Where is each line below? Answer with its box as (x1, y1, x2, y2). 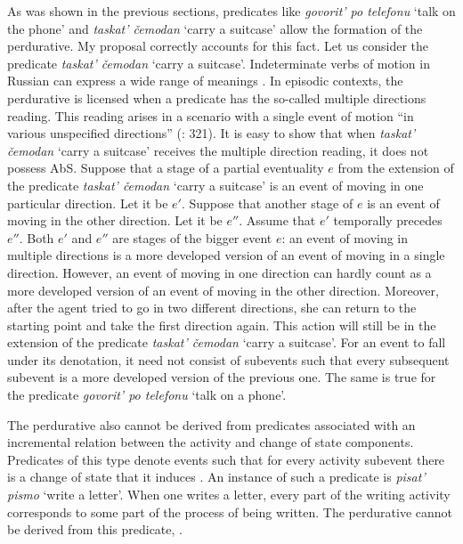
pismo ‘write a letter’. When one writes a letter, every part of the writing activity (7, 485, 451, 504)
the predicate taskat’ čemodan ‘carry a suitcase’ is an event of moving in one (7, 175, 424, 194)
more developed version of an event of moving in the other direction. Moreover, (7, 280, 439, 299)
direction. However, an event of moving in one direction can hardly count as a (7, 263, 432, 281)
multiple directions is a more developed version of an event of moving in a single (7, 246, 445, 264)
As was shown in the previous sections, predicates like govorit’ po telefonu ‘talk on (7, 2, 456, 20)
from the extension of (337, 158, 454, 177)
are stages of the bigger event (112, 228, 272, 247)
